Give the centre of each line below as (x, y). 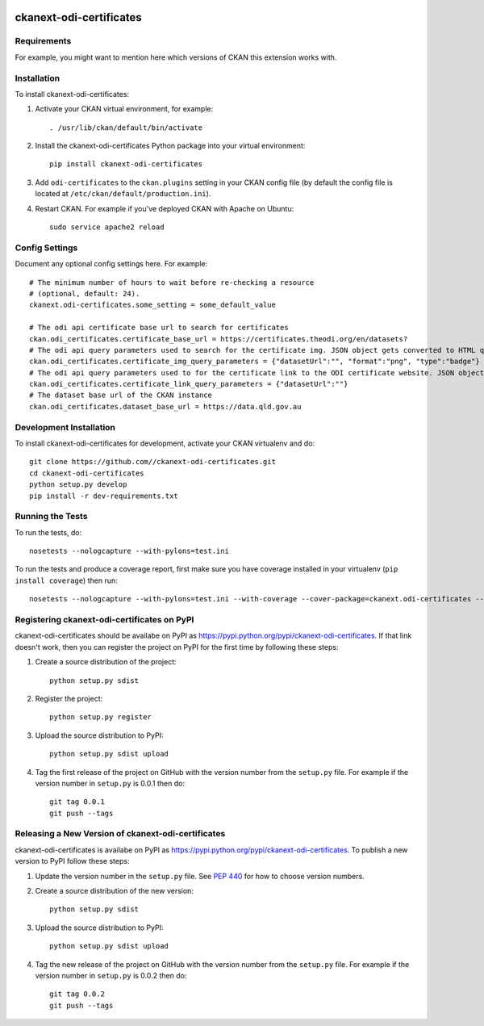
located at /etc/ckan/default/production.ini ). (123, 194)
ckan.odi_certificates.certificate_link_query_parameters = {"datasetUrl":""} (189, 384)
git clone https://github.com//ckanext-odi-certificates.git (152, 462)
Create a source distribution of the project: (106, 662)
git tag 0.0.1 (77, 802)
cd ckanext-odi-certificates (87, 473)
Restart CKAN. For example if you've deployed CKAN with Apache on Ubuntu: (165, 208)
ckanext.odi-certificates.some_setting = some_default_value (152, 305)
